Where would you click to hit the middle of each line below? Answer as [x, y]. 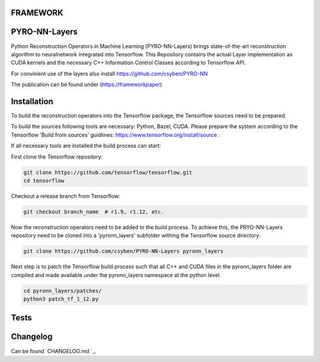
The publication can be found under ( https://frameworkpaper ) [87, 85]
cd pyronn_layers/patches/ [63, 290]
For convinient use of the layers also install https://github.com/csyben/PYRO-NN [109, 74]
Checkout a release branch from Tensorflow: [66, 196]
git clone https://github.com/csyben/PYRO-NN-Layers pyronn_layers [124, 251]
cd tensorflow [44, 180]
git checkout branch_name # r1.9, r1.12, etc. [94, 212]
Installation [32, 101]
